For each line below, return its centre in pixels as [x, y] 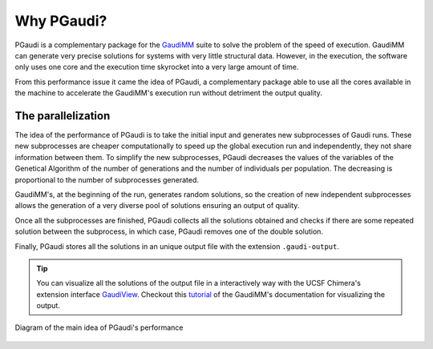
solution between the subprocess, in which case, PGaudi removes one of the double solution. [169, 231]
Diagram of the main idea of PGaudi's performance [99, 327]
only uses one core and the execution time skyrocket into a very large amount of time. [157, 67]
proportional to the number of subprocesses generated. [107, 179]
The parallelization [63, 116]
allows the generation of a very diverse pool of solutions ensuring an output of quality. [157, 206]
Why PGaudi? [61, 21]
